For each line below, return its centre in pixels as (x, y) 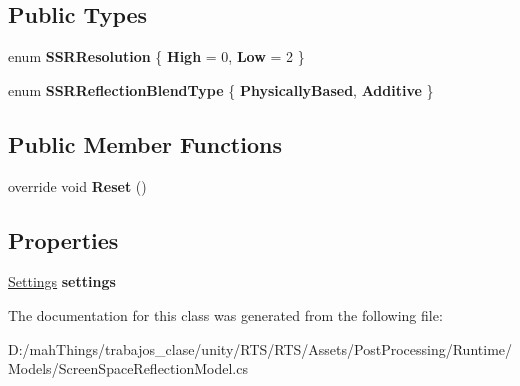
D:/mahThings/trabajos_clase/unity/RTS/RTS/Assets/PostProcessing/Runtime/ (260, 348)
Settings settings (62, 281)
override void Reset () (77, 185)
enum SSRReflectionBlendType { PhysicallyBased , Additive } (221, 89)
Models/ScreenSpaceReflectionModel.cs (128, 368)
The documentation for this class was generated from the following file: (225, 314)
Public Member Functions (145, 143)
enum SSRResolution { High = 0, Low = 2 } (156, 56)
